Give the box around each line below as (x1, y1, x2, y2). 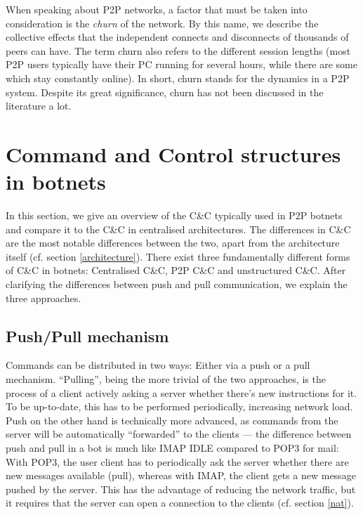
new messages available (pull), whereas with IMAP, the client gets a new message (6, 468, 356, 483)
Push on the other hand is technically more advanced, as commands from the (6, 412, 338, 427)
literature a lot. (6, 98, 72, 113)
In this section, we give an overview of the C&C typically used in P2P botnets (6, 208, 343, 223)
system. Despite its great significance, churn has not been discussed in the (6, 84, 324, 99)
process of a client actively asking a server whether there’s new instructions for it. (6, 385, 357, 400)
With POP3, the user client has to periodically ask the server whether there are (6, 454, 349, 469)
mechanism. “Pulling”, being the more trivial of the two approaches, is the (6, 372, 326, 386)
